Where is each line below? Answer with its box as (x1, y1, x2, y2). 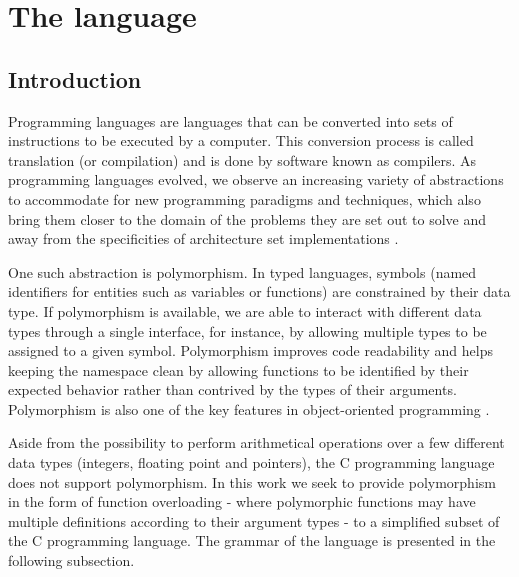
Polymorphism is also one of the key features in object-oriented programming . (8, 398, 490, 419)
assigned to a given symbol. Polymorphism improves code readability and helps (8, 340, 493, 361)
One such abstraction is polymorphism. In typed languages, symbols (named (8, 261, 477, 282)
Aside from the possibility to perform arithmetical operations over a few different (8, 432, 505, 453)
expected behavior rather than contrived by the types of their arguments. (8, 379, 457, 400)
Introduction (8, 63, 142, 94)
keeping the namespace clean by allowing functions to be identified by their (8, 359, 469, 380)
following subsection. (8, 550, 135, 571)
